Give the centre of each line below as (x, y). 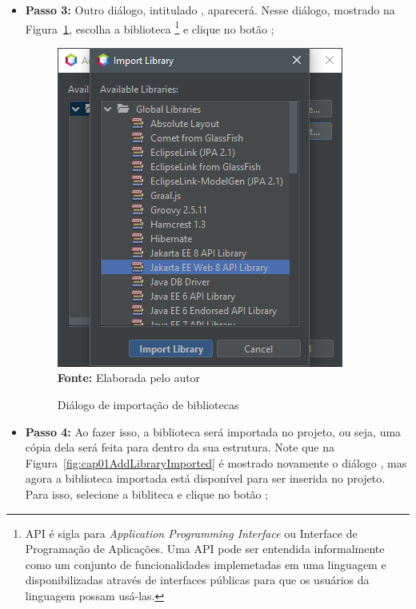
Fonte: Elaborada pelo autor (129, 378)
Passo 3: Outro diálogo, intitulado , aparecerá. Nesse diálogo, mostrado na (210, 10)
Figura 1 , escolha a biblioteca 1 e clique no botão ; (150, 27)
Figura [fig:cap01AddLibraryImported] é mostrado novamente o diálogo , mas (216, 462)
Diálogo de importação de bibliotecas (148, 405)
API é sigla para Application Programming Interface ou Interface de (191, 533)
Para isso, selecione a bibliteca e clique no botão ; (147, 494)
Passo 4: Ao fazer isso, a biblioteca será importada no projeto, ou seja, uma (213, 431)
